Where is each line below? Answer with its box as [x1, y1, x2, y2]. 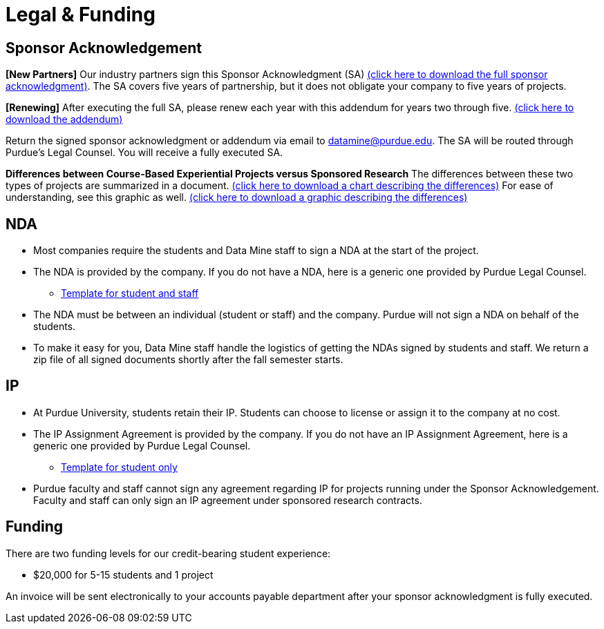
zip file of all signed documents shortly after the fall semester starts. [33, 354, 343, 366]
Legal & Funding [6, 3, 155, 26]
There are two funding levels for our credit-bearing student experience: [6, 547, 331, 559]
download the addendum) [6, 113, 123, 126]
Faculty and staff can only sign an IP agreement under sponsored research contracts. [33, 494, 422, 506]
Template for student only [61, 461, 178, 473]
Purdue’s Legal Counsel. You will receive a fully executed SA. [6, 146, 283, 159]
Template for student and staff [61, 287, 199, 300]
